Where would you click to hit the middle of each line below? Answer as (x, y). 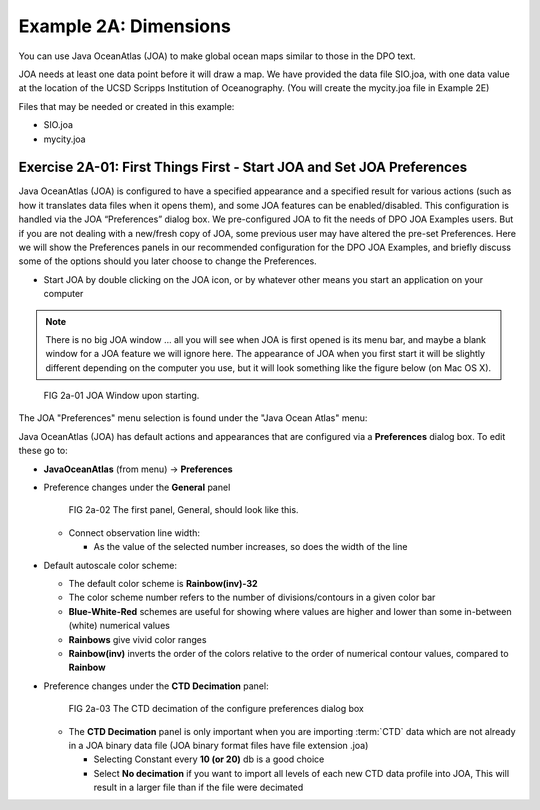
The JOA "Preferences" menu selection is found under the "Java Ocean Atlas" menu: (193, 418)
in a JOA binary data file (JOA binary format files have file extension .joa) (218, 745)
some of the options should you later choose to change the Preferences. (167, 261)
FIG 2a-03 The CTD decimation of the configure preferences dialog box (216, 709)
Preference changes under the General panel (137, 487)
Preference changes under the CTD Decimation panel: (156, 686)
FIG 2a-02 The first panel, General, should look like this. (183, 510)
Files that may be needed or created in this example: (126, 106)
